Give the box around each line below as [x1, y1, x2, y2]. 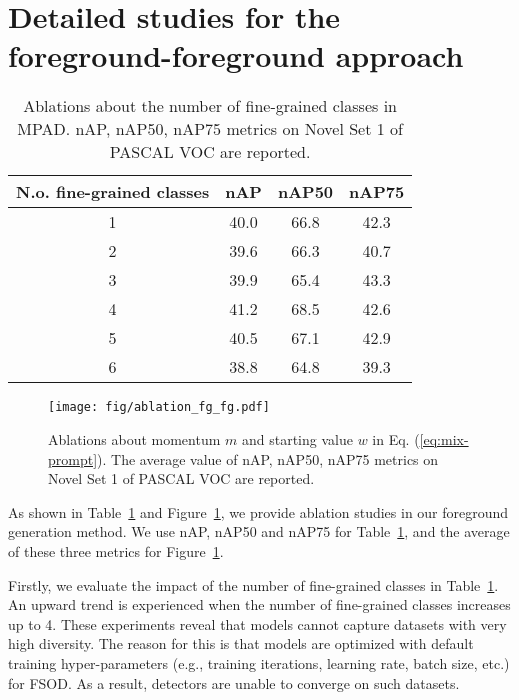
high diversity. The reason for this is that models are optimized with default [8, 633, 474, 654]
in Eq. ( [372, 428, 420, 449]
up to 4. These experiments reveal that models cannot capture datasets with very [8, 613, 507, 634]
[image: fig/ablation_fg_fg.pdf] [48, 400, 270, 415]
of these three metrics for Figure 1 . [8, 540, 224, 561]
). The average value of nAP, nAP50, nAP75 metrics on [97, 448, 439, 469]
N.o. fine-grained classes [16, 180, 210, 204]
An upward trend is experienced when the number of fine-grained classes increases [8, 594, 511, 615]
